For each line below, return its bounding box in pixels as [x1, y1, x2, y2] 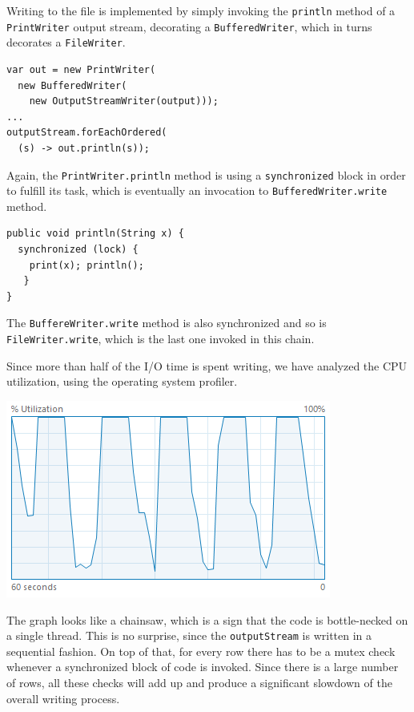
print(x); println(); [29, 259, 144, 271]
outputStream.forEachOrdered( [6, 127, 167, 139]
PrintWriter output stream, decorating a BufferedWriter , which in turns [6, 18, 372, 34]
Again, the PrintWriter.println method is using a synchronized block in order [6, 166, 406, 183]
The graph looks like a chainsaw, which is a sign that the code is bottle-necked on [6, 611, 408, 628]
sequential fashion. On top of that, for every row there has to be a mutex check [6, 642, 396, 659]
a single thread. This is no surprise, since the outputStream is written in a [6, 627, 372, 644]
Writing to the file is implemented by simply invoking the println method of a [6, 2, 396, 18]
